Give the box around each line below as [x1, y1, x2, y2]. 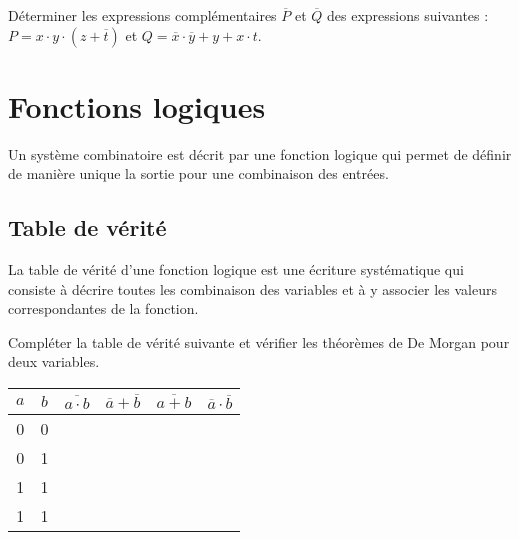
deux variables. [8, 351, 100, 372]
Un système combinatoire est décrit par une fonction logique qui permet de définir [8, 143, 512, 164]
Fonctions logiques [8, 85, 266, 126]
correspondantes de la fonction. [8, 298, 199, 319]
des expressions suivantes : [327, 5, 489, 25]
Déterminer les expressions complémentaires [8, 5, 277, 25]
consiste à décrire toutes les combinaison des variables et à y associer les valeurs [8, 278, 497, 299]
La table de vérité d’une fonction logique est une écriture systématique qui [8, 259, 464, 280]
